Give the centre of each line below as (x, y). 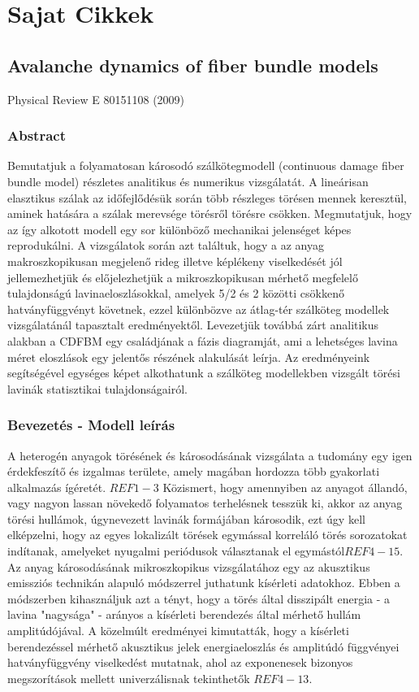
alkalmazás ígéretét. (57, 487)
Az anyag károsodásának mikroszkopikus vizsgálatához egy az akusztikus (189, 566)
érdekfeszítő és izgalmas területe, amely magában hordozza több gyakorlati (194, 471)
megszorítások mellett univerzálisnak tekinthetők (129, 678)
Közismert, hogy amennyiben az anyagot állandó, (285, 487)
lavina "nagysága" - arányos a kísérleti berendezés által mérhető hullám (184, 614)
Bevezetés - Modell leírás (91, 425)
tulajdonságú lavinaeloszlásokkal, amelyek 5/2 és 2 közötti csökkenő (176, 293)
